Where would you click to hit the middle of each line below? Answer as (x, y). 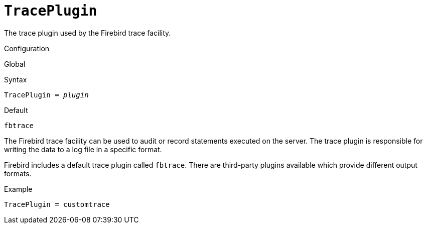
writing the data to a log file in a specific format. (83, 149)
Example (18, 189)
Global (15, 64)
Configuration (27, 48)
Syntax (16, 79)
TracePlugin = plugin (46, 95)
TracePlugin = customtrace (57, 204)
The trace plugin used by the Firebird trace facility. (88, 33)
